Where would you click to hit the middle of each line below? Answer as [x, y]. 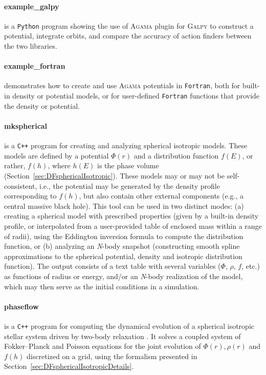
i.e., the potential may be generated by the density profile [129, 185]
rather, [15, 165]
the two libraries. [31, 46]
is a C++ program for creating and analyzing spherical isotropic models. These [126, 145]
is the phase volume [128, 165]
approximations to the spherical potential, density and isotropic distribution [123, 256]
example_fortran [35, 66]
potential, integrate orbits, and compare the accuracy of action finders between [128, 36]
